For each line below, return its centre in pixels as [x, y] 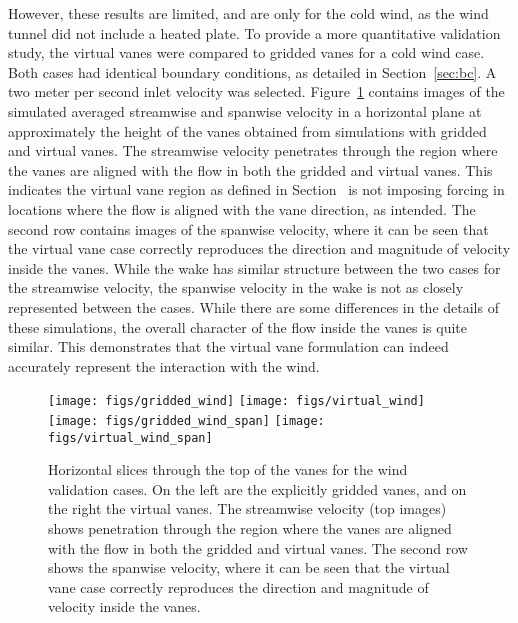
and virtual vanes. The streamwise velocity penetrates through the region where [253, 150]
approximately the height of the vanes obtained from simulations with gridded [247, 130]
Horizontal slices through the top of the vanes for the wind [228, 469]
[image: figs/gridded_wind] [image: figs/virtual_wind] [236, 401]
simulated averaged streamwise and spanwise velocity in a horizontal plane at [245, 110]
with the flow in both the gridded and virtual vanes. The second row [258, 547]
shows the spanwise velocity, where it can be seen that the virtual [249, 567]
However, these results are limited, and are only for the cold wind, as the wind [248, 13]
